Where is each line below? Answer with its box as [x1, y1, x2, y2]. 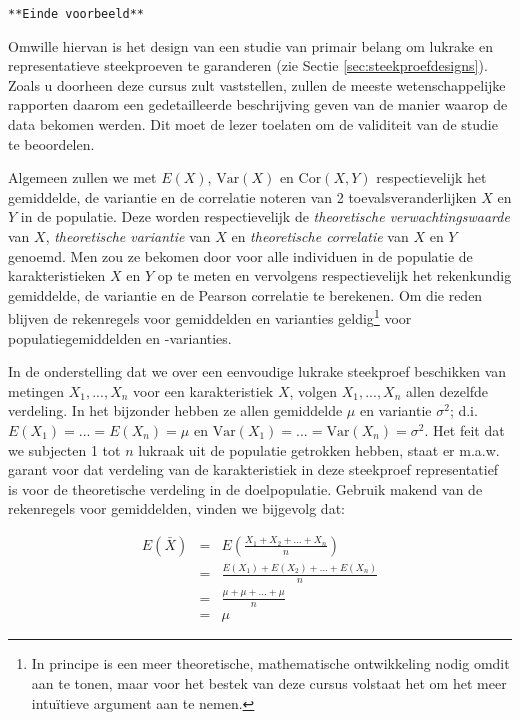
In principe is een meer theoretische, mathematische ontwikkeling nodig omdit [31, 653, 510, 674]
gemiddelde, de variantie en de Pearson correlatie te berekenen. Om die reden [8, 284, 483, 305]
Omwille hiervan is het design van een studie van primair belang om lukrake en [8, 35, 493, 56]
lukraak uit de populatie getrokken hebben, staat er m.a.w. [138, 439, 500, 460]
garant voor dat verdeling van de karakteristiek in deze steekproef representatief [8, 459, 499, 480]
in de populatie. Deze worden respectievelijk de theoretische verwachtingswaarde [20, 206, 510, 227]
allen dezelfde [406, 380, 489, 401]
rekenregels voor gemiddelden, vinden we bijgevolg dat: [8, 498, 345, 519]
